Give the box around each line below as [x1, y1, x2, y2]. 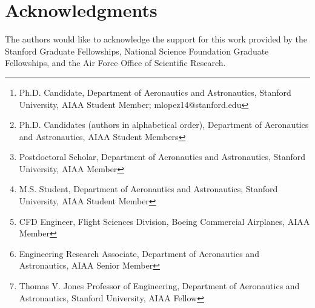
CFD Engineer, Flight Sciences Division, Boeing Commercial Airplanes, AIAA [19, 215, 310, 227]
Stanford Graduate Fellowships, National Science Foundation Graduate [5, 44, 269, 57]
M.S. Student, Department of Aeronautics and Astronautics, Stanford [19, 182, 278, 195]
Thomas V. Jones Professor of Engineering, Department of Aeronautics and [19, 280, 300, 292]
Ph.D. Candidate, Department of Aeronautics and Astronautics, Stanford [19, 85, 291, 98]
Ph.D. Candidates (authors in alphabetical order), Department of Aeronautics [19, 118, 309, 131]
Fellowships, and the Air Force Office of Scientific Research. [5, 56, 226, 69]
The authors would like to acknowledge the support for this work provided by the [5, 33, 307, 45]
